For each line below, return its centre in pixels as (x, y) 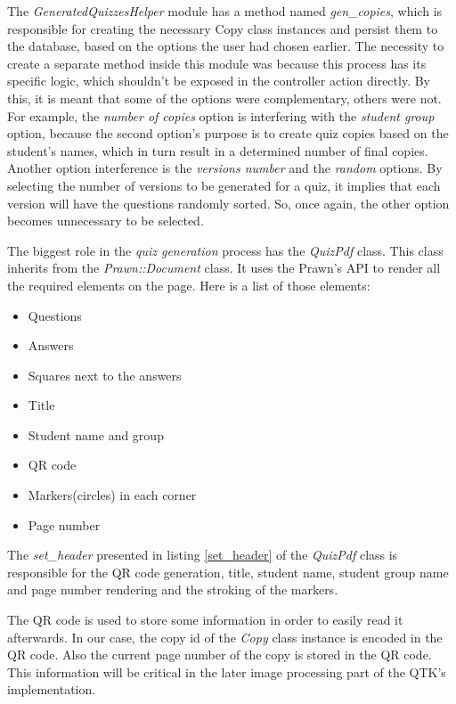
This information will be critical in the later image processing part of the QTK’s (227, 671)
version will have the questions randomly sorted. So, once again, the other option (228, 203)
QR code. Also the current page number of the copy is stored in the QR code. (220, 655)
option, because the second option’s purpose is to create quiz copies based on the (228, 133)
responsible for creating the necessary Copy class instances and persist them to (223, 28)
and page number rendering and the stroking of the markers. (173, 589)
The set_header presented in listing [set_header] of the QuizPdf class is (203, 555)
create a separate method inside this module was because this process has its (217, 63)
